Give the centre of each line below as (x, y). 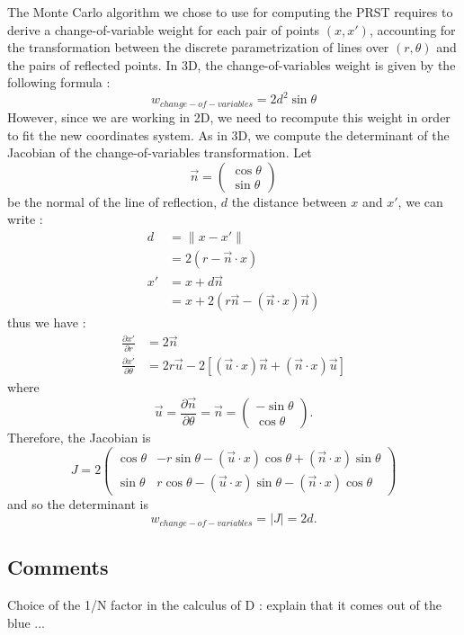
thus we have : (47, 322)
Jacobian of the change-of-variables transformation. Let (160, 152)
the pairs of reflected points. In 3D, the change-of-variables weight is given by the (232, 64)
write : (25, 219)
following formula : (59, 82)
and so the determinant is (78, 503)
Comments (58, 567)
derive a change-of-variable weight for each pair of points (164, 29)
